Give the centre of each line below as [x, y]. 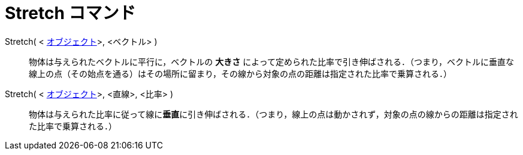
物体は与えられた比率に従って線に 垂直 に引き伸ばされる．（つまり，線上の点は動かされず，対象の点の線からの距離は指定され [273, 114]
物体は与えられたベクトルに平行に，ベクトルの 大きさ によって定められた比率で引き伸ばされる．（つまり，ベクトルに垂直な [272, 61]
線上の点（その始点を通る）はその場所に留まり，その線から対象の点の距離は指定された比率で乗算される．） [241, 73]
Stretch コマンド [70, 13]
